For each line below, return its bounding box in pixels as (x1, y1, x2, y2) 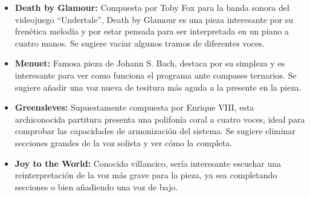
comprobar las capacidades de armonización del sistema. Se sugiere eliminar (15, 124, 295, 137)
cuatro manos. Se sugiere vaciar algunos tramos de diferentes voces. (15, 36, 265, 49)
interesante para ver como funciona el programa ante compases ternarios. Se (15, 68, 297, 81)
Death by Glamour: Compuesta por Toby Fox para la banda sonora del (15, 1, 289, 13)
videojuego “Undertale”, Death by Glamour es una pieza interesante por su (15, 13, 294, 25)
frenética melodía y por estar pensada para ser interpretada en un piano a (15, 25, 289, 37)
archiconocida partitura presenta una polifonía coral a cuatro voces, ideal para (15, 112, 305, 125)
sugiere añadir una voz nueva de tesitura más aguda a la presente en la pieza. (15, 80, 302, 93)
